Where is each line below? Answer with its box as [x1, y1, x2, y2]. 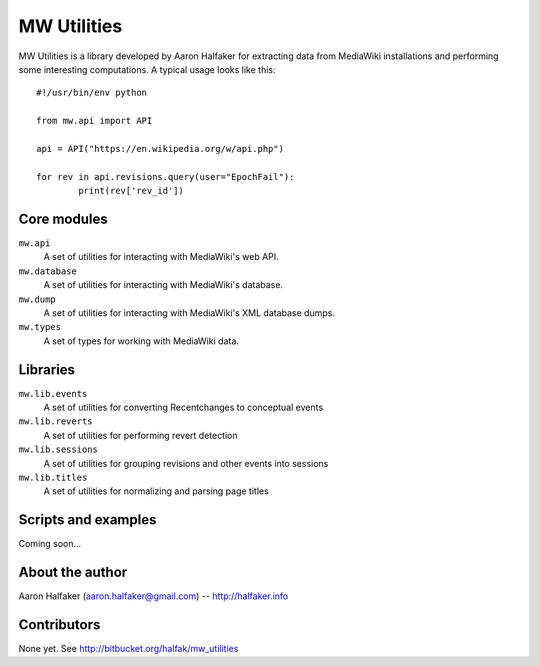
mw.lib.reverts [18, 416, 94, 427]
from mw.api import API [36, 115, 153, 127]
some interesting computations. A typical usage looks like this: [18, 63, 276, 75]
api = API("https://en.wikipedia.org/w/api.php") [36, 143, 285, 154]
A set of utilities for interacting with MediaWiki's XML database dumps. [43, 306, 335, 319]
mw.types [18, 321, 62, 333]
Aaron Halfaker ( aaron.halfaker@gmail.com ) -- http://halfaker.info [18, 590, 289, 602]
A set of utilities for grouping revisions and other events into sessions [43, 457, 329, 469]
